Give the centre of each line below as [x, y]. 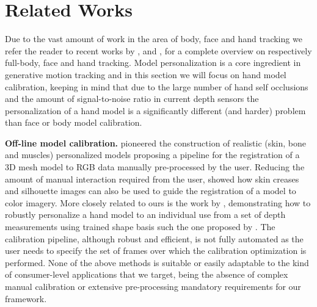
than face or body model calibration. [74, 122]
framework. [26, 298]
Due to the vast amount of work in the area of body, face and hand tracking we [154, 39]
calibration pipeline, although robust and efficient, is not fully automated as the [154, 238]
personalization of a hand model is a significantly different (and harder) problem [155, 110]
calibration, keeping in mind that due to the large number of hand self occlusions [157, 86]
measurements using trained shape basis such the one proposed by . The [140, 227]
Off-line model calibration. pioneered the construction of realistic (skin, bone [156, 143]
